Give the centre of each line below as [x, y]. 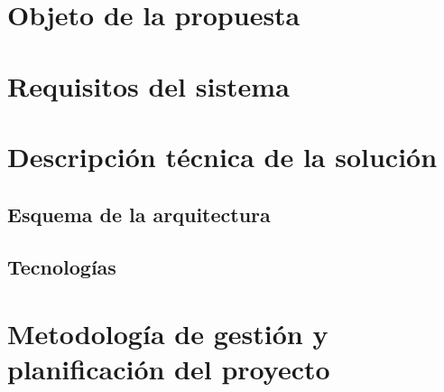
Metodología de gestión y [168, 333]
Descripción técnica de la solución [222, 156]
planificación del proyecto [169, 369]
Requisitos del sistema [148, 85]
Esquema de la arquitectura [139, 214]
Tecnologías [62, 267]
